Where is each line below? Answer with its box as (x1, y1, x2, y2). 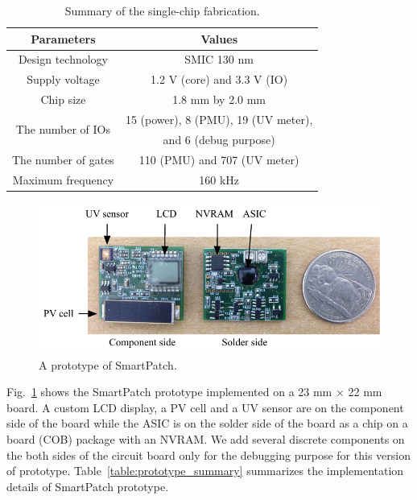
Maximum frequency (12, 171, 114, 188)
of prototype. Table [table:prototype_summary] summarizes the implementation (6, 462, 404, 479)
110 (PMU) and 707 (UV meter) (138, 151, 299, 167)
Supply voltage (27, 71, 100, 88)
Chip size (40, 91, 86, 108)
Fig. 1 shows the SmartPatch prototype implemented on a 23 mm (6, 383, 332, 400)
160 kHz (199, 171, 239, 188)
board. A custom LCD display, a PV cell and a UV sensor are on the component (6, 399, 404, 415)
